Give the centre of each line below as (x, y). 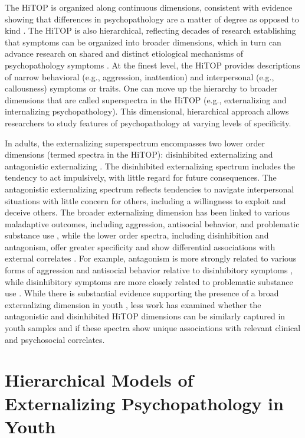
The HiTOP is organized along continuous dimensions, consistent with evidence (149, 7)
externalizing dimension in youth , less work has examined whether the (133, 304)
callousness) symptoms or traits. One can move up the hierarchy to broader (141, 88)
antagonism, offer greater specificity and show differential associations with (140, 246)
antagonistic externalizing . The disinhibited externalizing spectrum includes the (150, 166)
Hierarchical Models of (99, 380)
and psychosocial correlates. (55, 339)
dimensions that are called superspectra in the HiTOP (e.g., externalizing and (146, 99)
